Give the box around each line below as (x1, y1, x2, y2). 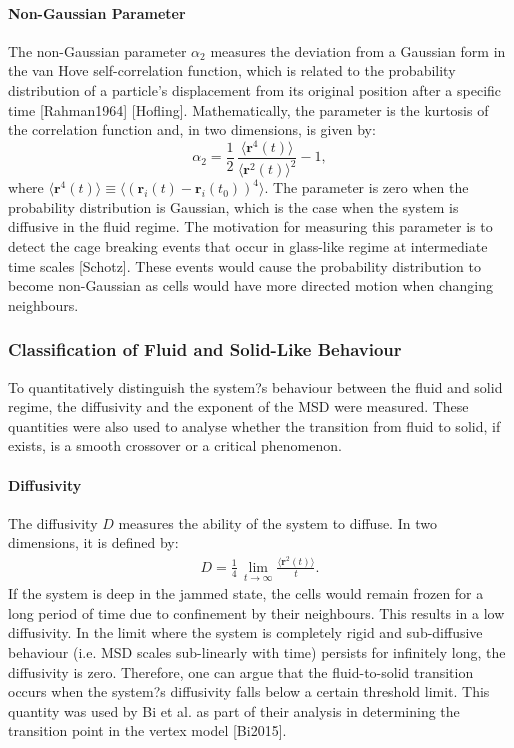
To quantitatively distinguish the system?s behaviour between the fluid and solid (8, 376, 503, 397)
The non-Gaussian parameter (8, 40, 187, 61)
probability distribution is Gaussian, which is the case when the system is (8, 196, 459, 217)
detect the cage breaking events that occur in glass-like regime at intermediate (8, 236, 488, 257)
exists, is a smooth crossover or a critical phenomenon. (8, 435, 342, 456)
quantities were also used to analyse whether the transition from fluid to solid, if (8, 415, 501, 436)
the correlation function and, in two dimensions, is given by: (8, 119, 376, 140)
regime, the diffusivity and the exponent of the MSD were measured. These (8, 396, 469, 417)
